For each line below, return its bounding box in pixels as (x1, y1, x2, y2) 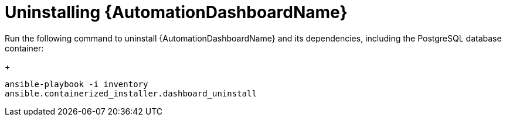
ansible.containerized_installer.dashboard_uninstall (5, 88, 257, 98)
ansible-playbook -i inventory (5, 79, 148, 89)
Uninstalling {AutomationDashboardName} (5, 2, 348, 22)
